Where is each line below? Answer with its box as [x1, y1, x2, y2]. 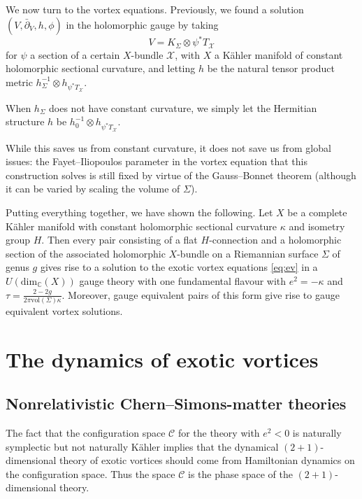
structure [6, 114, 45, 129]
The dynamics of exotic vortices [6, 344, 319, 373]
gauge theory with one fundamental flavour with [79, 273, 287, 288]
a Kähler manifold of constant [215, 47, 343, 62]
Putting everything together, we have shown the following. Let [6, 205, 273, 220]
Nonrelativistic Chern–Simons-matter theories [6, 393, 347, 414]
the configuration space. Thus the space [6, 466, 175, 481]
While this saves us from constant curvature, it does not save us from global [6, 140, 331, 155]
